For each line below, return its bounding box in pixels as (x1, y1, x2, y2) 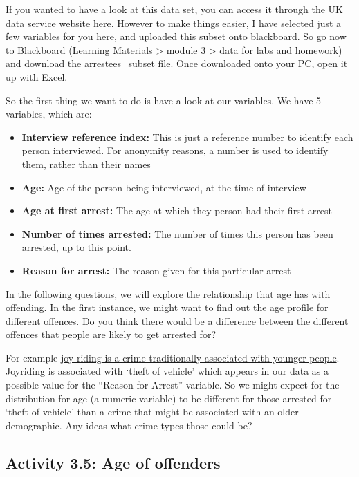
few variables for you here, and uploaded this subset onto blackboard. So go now (6, 29, 347, 44)
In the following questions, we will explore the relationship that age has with (6, 286, 331, 301)
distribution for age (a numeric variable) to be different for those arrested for (6, 391, 332, 405)
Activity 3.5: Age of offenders (6, 451, 221, 473)
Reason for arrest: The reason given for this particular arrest (21, 263, 291, 277)
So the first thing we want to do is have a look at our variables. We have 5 (6, 93, 322, 107)
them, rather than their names (21, 156, 151, 171)
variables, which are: (6, 106, 92, 121)
